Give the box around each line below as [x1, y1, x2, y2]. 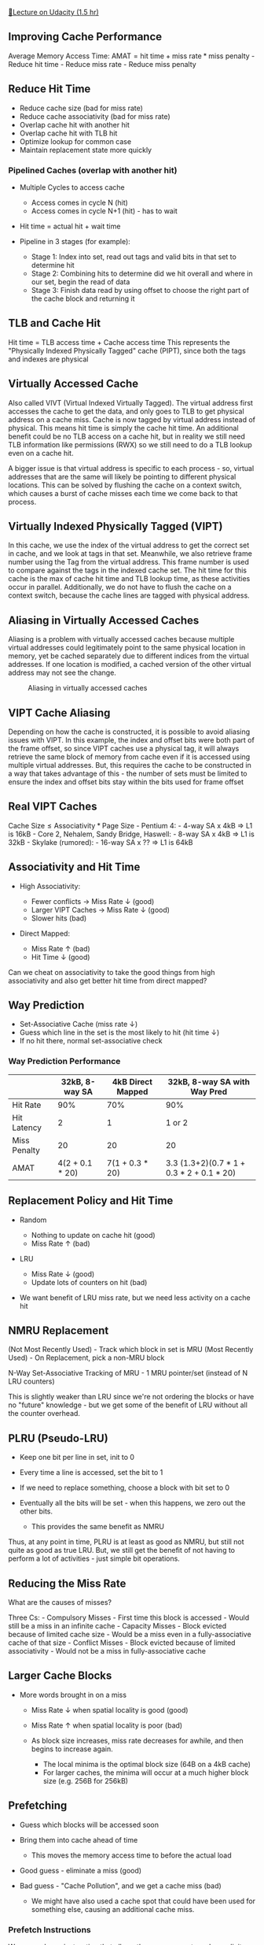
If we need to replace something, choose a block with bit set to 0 [19, 1483, 230, 1492]
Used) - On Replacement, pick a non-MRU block [8, 1353, 165, 1362]
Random [19, 1215, 47, 1224]
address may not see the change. [8, 668, 116, 677]
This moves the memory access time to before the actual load [31, 1851, 232, 1860]
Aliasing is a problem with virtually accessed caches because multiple [8, 635, 235, 644]
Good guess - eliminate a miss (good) [19, 1865, 142, 1875]
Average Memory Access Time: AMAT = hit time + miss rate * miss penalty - [8, 51, 255, 61]
